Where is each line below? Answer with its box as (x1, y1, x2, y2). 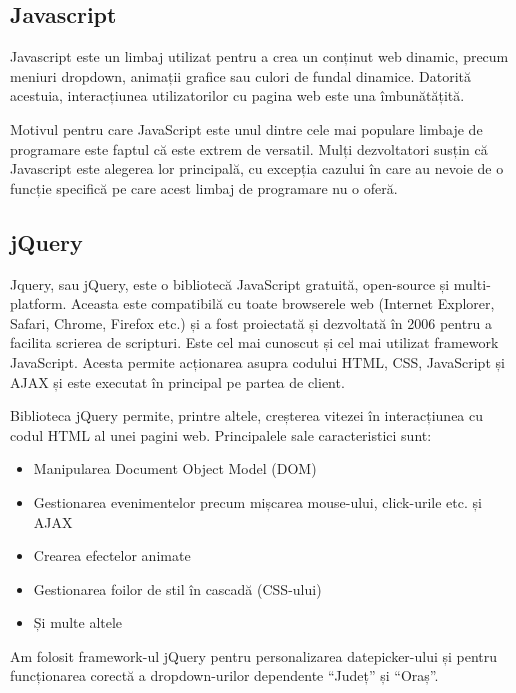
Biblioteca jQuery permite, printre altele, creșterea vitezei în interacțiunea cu (10, 405, 484, 426)
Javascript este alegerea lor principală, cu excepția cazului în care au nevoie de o (10, 158, 504, 179)
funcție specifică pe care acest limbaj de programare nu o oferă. (10, 177, 398, 198)
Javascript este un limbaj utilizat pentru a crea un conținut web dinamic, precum (10, 46, 509, 67)
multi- (453, 273, 491, 294)
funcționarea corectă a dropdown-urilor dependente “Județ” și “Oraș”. (10, 665, 439, 686)
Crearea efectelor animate (33, 545, 191, 566)
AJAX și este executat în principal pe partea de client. (10, 371, 345, 392)
